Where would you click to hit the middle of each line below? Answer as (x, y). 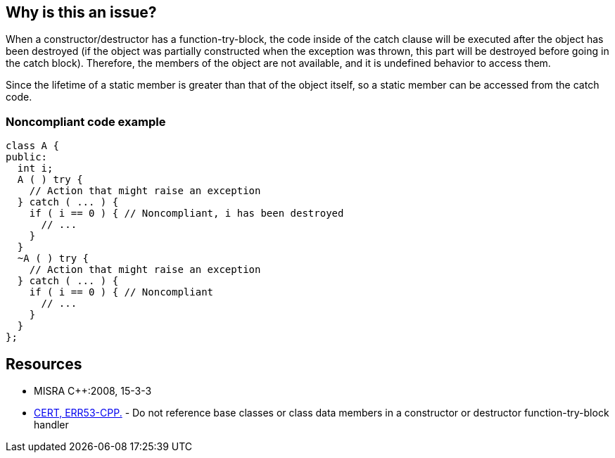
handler (51, 425)
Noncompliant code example (86, 121)
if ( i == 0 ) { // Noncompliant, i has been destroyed (186, 214)
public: (27, 157)
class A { (32, 146)
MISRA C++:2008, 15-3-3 (93, 391)
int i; (35, 168)
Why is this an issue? (81, 12)
